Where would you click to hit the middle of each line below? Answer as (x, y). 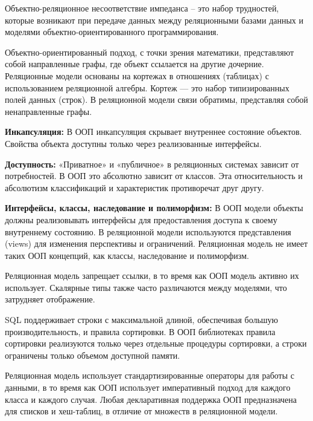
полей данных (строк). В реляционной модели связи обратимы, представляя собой (156, 100)
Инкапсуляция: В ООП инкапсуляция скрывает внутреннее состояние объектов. (153, 132)
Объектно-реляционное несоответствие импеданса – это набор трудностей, (142, 8)
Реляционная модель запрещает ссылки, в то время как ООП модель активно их (152, 276)
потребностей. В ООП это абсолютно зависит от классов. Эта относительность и (154, 176)
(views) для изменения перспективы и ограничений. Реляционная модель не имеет (156, 243)
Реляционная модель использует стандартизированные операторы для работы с (150, 375)
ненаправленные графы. (49, 111)
